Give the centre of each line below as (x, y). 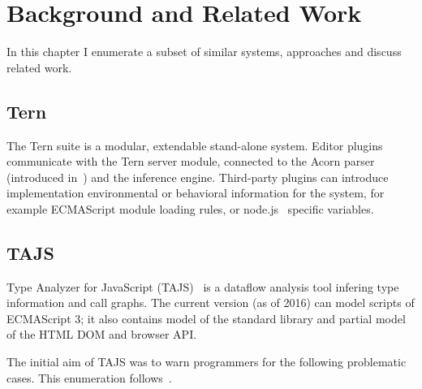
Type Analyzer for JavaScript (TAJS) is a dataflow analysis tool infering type (203, 286)
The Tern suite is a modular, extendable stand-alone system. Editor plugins (195, 145)
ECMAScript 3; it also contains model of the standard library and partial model (206, 318)
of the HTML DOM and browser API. (102, 334)
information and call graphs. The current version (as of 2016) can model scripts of (211, 303)
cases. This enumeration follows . (89, 377)
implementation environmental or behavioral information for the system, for (196, 193)
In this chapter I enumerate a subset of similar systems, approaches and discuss (204, 52)
